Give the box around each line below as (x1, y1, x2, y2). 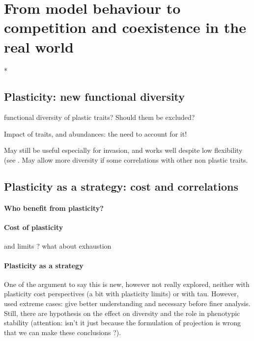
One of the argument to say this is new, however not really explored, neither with (4, 279, 250, 289)
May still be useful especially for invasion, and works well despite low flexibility (4, 145, 243, 155)
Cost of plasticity (4, 222, 63, 232)
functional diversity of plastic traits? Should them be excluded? (4, 112, 195, 122)
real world (4, 36, 74, 57)
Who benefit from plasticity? (4, 203, 104, 213)
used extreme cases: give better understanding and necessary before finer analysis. (4, 298, 251, 309)
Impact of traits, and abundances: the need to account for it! (4, 128, 187, 139)
